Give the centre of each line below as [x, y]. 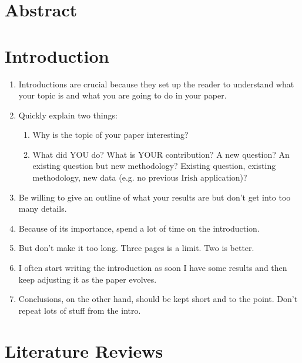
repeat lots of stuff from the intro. [80, 310]
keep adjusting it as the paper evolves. [88, 279]
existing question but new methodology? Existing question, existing [154, 166]
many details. [43, 208]
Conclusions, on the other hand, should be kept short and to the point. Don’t [158, 299]
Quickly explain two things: [68, 115]
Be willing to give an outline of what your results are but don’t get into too [155, 197]
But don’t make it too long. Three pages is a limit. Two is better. [136, 248]
